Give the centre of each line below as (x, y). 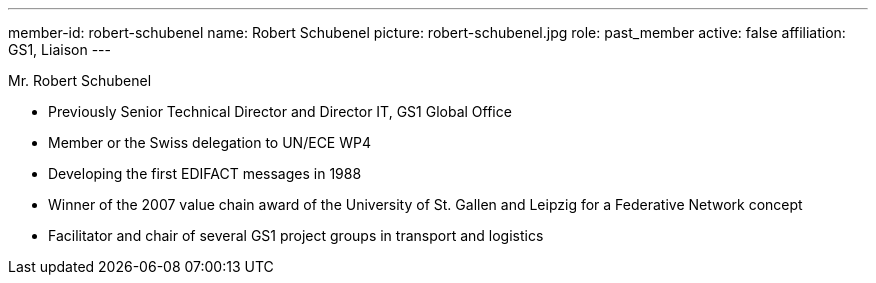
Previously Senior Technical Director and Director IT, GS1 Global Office (280, 111)
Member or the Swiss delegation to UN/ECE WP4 (209, 142)
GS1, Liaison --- (59, 49)
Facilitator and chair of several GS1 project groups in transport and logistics (296, 235)
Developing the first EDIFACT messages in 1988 (205, 173)
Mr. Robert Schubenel (80, 80)
